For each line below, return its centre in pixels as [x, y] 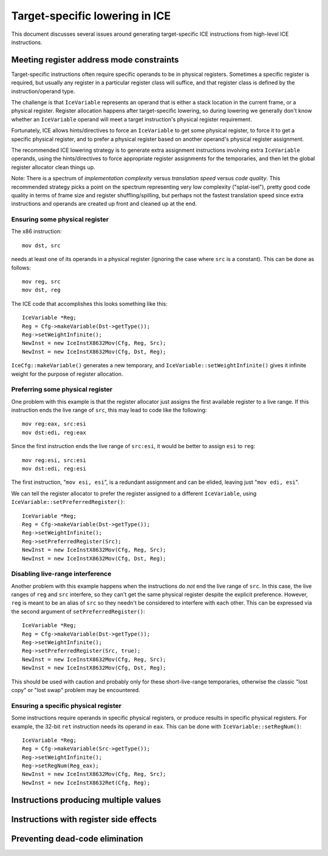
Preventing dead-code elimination [77, 839]
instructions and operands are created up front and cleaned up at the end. [104, 204]
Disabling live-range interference [61, 574]
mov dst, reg [41, 290]
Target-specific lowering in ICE [91, 16]
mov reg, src [41, 282]
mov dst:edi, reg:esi [54, 469]
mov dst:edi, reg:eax [54, 432]
